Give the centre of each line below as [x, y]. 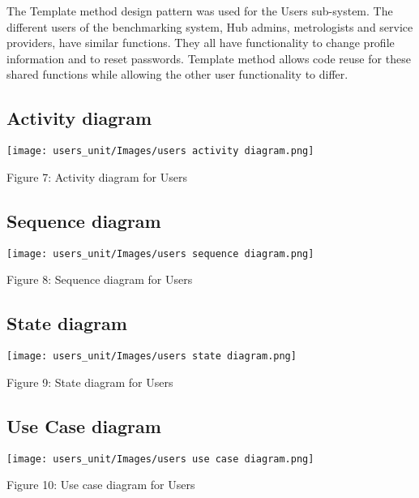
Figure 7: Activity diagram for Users [97, 176]
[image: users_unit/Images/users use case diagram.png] [160, 459]
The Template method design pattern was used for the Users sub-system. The [200, 11]
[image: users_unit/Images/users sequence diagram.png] [160, 253]
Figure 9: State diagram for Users [90, 382]
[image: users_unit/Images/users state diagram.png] [152, 356]
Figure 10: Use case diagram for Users [101, 485]
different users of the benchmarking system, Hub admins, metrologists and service [210, 26]
